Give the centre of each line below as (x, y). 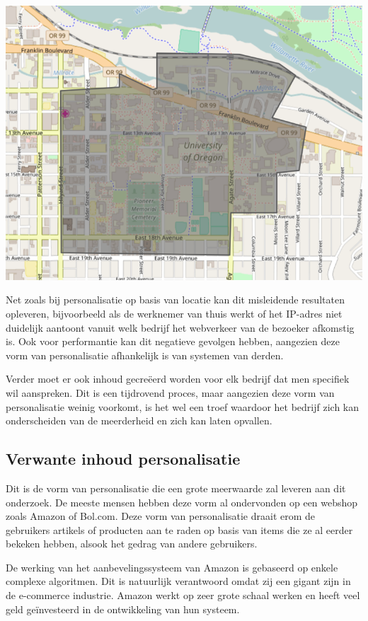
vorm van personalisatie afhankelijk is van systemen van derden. (145, 355)
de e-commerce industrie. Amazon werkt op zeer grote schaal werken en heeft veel (183, 595)
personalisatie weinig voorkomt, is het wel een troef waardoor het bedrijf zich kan (183, 406)
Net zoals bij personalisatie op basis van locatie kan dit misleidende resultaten (175, 300)
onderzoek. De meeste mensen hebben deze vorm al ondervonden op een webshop (182, 502)
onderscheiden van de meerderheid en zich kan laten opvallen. (139, 420)
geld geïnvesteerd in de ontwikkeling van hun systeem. (123, 609)
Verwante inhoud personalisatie (123, 459)
